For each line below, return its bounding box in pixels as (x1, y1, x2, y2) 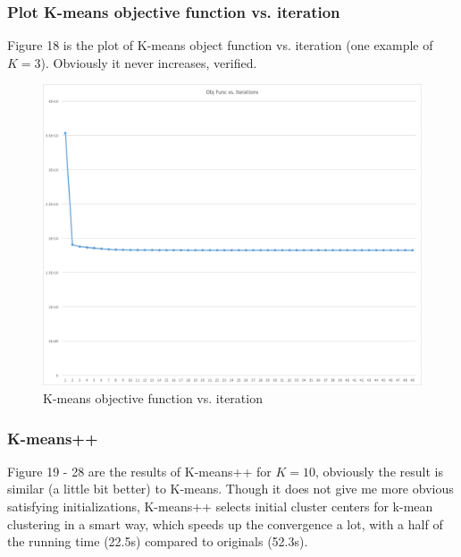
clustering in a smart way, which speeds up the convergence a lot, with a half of (7, 514, 443, 533)
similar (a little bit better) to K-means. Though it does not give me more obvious (7, 479, 454, 498)
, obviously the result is (314, 461, 443, 480)
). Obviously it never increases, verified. (40, 53, 257, 72)
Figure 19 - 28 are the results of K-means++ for (7, 461, 272, 480)
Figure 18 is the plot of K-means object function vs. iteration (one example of (7, 36, 433, 55)
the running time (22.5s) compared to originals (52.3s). (7, 532, 308, 551)
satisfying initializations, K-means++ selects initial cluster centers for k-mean (7, 497, 433, 516)
